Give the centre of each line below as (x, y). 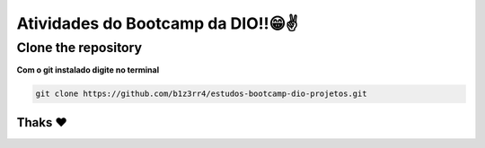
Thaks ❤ (42, 122)
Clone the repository (79, 48)
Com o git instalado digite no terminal (88, 70)
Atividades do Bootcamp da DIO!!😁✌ (157, 23)
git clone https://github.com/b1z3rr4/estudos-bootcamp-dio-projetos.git (201, 94)
